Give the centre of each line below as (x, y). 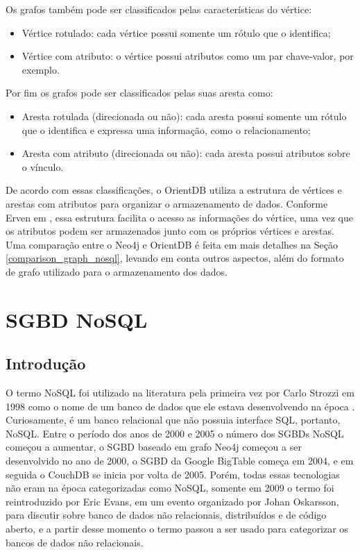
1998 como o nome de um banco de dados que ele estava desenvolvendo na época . (180, 406)
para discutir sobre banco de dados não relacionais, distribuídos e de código (166, 515)
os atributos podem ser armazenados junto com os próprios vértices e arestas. (170, 231)
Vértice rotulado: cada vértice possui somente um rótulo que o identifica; (176, 32)
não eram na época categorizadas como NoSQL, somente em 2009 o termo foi (170, 488)
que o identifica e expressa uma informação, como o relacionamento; (166, 129)
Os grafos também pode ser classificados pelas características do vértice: (159, 9)
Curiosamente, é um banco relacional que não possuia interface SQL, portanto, (173, 420)
